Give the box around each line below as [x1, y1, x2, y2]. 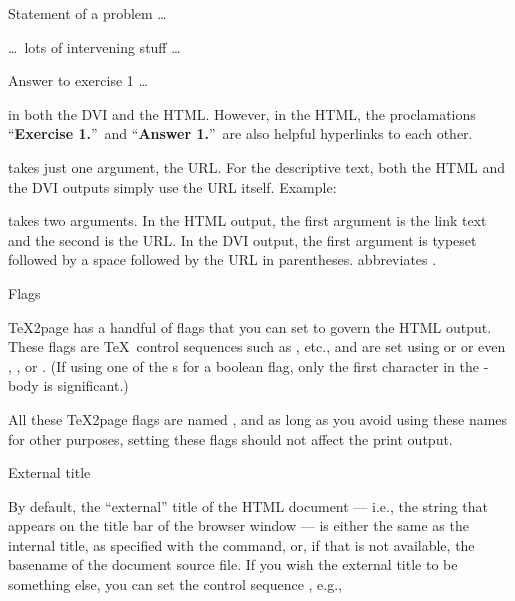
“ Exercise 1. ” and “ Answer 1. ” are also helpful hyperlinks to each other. [8, 123, 473, 144]
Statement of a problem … [8, 3, 167, 23]
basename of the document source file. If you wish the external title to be [8, 554, 458, 575]
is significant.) [43, 375, 129, 396]
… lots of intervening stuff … [8, 36, 181, 57]
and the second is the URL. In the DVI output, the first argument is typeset [8, 229, 477, 250]
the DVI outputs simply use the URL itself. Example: [8, 176, 337, 197]
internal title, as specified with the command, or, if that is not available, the [8, 534, 475, 555]
